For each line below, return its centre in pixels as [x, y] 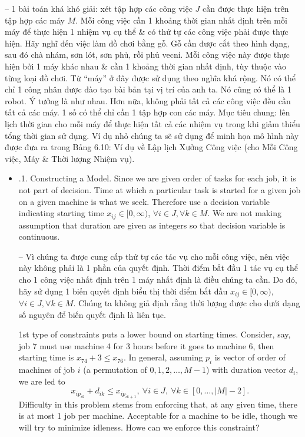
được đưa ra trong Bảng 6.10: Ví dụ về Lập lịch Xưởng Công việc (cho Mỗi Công [151, 147]
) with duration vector [246, 370]
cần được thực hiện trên [246, 8]
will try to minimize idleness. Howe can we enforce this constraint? [139, 427]
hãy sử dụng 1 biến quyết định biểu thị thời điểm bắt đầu [123, 291]
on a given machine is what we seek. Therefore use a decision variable [144, 201]
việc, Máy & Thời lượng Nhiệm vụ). [70, 158]
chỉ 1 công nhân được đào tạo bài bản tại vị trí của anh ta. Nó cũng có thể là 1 [148, 89]
